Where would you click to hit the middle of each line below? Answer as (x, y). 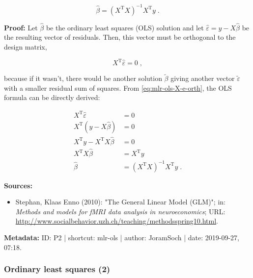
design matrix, (26, 46)
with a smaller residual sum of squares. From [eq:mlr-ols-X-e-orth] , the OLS (118, 88)
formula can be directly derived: (52, 97)
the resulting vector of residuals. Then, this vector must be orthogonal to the (120, 37)
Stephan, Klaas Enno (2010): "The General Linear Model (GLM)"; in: (120, 202)
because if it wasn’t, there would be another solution (83, 78)
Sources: (18, 185)
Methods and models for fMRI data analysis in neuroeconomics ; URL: (120, 211)
